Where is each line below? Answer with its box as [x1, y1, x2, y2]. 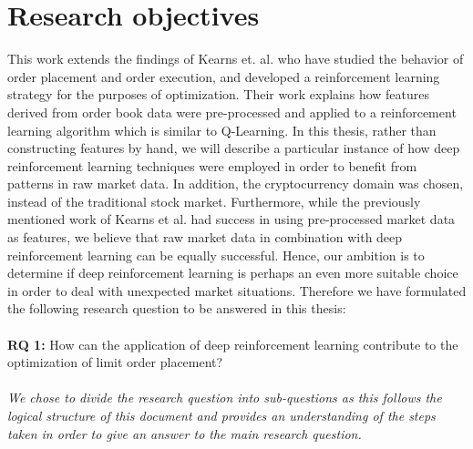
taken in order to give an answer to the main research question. [7, 423, 362, 443]
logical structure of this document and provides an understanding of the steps [7, 406, 436, 424]
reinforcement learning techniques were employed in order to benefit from [7, 156, 417, 175]
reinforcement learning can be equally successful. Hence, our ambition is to [7, 245, 425, 264]
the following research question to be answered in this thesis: [7, 299, 346, 318]
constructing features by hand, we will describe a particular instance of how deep [7, 138, 460, 158]
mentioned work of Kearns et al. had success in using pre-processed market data [7, 209, 456, 229]
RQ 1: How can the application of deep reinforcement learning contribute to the [7, 334, 458, 353]
